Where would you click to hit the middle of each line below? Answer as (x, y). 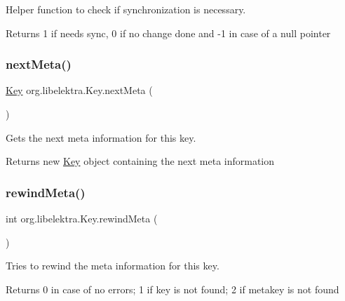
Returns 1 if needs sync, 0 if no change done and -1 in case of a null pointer (168, 33)
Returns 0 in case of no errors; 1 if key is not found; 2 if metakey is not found (172, 289)
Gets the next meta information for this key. (101, 137)
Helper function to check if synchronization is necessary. (126, 9)
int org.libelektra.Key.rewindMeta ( (82, 218)
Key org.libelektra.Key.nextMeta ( (79, 90)
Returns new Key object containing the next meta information (140, 161)
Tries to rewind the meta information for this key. (113, 266)
